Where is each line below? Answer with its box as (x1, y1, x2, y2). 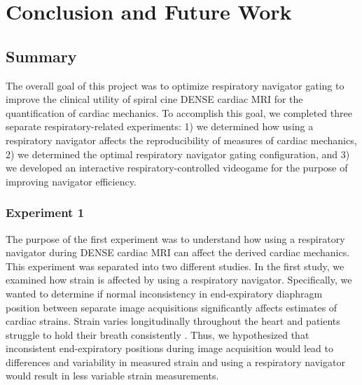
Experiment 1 (6, 204, 85, 221)
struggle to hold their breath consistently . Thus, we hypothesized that (6, 327, 309, 342)
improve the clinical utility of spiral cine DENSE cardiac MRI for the (6, 92, 303, 106)
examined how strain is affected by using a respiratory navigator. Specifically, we (6, 272, 352, 287)
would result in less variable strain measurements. (6, 368, 219, 383)
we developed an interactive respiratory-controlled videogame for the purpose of (6, 160, 348, 175)
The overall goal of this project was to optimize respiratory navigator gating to (6, 78, 344, 92)
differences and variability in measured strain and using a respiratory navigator (6, 354, 345, 369)
